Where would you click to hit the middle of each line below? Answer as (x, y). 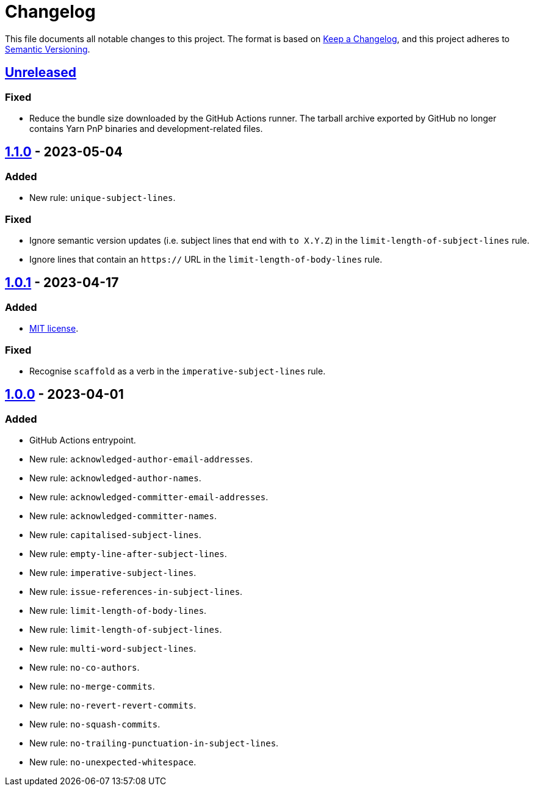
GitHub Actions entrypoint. (83, 440)
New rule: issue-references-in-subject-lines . (136, 592)
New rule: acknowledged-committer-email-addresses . (149, 497)
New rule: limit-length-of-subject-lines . (126, 630)
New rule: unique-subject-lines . (103, 198)
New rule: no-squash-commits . (95, 724)
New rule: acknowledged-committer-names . (123, 516)
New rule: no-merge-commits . (92, 687)
